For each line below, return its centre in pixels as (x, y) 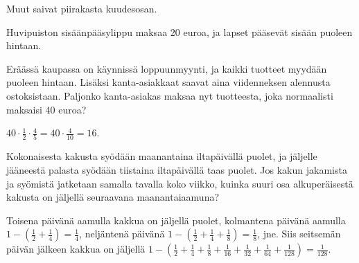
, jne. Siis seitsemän (299, 234)
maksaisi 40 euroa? (46, 109)
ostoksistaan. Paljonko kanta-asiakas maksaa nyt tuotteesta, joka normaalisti (170, 95)
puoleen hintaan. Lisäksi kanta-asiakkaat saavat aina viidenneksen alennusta (168, 82)
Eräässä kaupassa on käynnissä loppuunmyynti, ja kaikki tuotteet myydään (167, 68)
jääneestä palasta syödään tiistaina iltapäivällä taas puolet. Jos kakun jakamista (177, 170)
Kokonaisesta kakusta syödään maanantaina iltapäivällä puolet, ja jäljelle (162, 156)
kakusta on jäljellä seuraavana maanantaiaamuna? (113, 197)
